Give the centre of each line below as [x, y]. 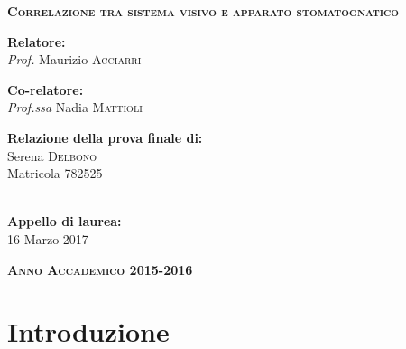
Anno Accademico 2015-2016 [100, 269]
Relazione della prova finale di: [105, 137]
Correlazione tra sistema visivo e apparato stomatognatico [203, 11]
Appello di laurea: [65, 221]
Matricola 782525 [55, 173]
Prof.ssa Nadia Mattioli [75, 107]
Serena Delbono [52, 155]
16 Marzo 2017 [48, 238]
